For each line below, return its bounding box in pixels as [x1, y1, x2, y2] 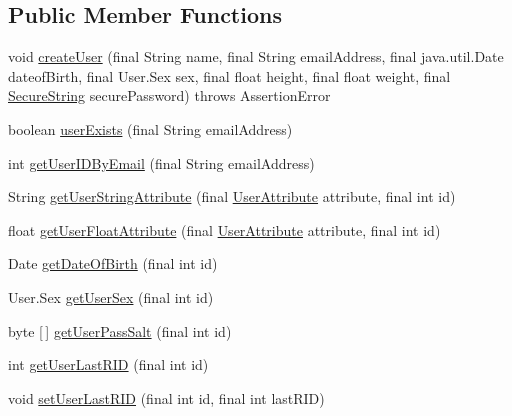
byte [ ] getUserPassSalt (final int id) [8, 320, 232, 341]
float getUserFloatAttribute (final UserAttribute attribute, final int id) [8, 219, 441, 240]
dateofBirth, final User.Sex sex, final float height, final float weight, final [8, 65, 451, 86]
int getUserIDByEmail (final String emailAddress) [8, 152, 315, 173]
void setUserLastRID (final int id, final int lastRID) [8, 387, 325, 408]
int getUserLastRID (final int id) [8, 354, 209, 375]
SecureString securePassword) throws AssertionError [8, 85, 331, 106]
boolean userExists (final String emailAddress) [8, 118, 293, 139]
